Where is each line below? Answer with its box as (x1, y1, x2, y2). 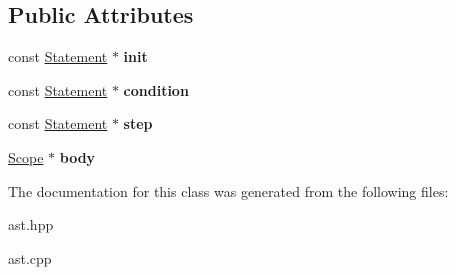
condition (123, 79, 189, 100)
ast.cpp (8, 247, 52, 268)
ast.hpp (8, 214, 54, 235)
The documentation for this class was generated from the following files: (8, 180, 449, 201)
